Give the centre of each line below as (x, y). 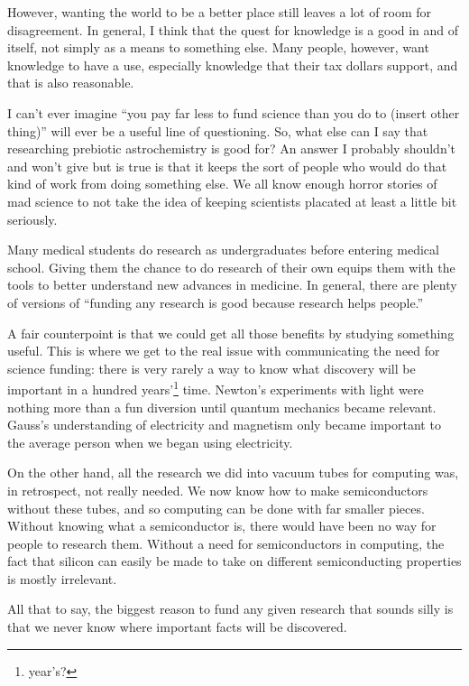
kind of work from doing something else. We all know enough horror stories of (222, 184)
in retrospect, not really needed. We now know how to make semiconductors (218, 490)
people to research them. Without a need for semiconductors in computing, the (226, 543)
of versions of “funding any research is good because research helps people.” (216, 302)
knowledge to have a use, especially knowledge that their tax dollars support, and (233, 65)
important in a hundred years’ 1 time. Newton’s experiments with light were (216, 388)
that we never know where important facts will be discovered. (177, 627)
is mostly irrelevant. (62, 578)
